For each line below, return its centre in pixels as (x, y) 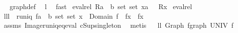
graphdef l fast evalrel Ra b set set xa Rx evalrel (101, 6)
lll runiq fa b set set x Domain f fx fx (74, 16)
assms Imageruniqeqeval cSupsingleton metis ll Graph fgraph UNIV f (119, 25)
